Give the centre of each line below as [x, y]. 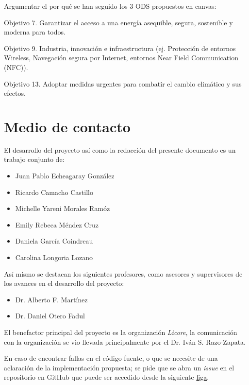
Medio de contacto [67, 126]
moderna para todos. [35, 32]
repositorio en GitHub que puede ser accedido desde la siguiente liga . [107, 377]
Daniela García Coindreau [54, 241]
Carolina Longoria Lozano [54, 257]
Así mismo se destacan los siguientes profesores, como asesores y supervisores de [123, 273]
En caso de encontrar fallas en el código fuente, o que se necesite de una [111, 358]
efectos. [15, 93]
